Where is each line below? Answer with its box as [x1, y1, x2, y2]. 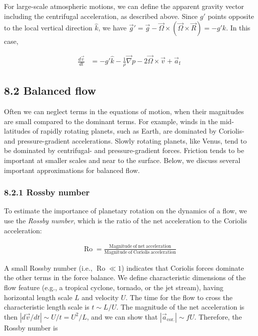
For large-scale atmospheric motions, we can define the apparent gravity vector [4, 1, 244, 11]
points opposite [207, 10, 255, 21]
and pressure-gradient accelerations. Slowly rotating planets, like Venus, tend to [4, 135, 247, 146]
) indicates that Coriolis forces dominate [121, 262, 244, 273]
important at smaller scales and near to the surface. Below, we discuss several [4, 155, 241, 166]
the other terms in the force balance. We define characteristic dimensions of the [4, 272, 246, 283]
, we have [98, 22, 127, 33]
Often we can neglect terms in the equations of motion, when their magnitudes [4, 106, 244, 117]
